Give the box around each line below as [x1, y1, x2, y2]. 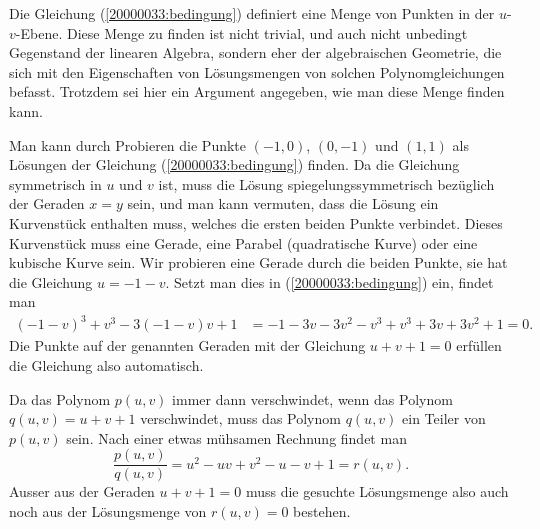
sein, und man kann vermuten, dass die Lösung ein [127, 193, 439, 214]
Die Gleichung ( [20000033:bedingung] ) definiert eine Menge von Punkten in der [9, 3, 495, 23]
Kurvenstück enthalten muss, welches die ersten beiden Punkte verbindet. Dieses [9, 212, 503, 233]
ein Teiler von [402, 408, 486, 429]
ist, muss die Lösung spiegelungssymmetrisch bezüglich [158, 173, 495, 194]
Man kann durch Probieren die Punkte [9, 134, 247, 155]
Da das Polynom [9, 388, 111, 409]
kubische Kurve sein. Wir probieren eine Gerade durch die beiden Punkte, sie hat [9, 252, 508, 273]
